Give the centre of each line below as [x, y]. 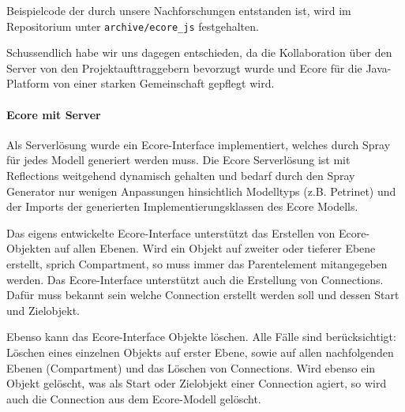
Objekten [29, 248]
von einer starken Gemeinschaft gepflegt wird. [163, 83]
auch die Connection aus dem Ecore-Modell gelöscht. [134, 398]
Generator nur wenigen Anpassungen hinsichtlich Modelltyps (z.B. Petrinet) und [201, 191]
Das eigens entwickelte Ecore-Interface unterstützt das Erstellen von [171, 232]
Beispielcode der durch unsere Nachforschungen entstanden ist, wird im [179, 10]
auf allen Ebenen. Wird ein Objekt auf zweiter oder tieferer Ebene [215, 248]
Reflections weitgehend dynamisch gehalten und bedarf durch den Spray [181, 176]
